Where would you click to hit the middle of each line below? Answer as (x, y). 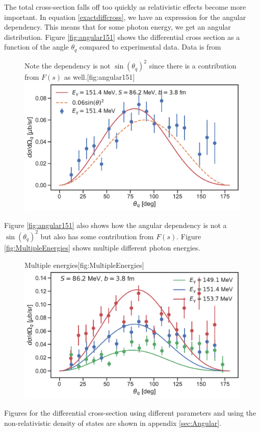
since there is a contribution (193, 66)
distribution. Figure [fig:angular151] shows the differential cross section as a (122, 37)
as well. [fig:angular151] (99, 77)
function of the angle (36, 47)
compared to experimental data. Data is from (150, 47)
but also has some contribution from (97, 236)
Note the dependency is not (68, 66)
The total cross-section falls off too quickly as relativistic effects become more (125, 7)
